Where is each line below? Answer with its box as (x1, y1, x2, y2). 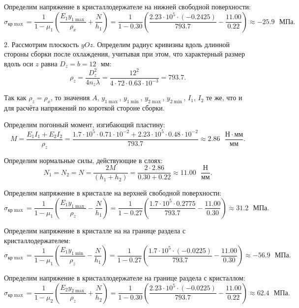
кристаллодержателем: (4, 235, 70, 245)
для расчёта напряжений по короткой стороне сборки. (4, 103, 165, 113)
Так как (4, 92, 27, 103)
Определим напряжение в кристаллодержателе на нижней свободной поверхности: (4, 1, 251, 11)
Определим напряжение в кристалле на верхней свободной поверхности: (4, 188, 222, 198)
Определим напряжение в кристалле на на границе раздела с (4, 225, 186, 235)
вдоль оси (4, 58, 33, 68)
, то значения (51, 92, 90, 103)
